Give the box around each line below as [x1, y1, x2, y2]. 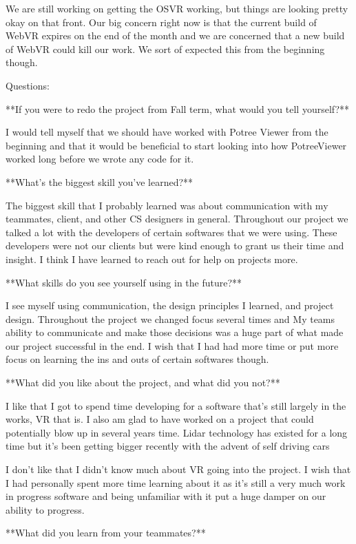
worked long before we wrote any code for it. [6, 151, 194, 166]
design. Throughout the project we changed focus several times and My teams [6, 311, 335, 326]
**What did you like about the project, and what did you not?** [6, 375, 280, 390]
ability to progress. [6, 502, 85, 516]
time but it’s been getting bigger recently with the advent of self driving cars [6, 439, 330, 453]
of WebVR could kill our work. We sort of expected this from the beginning [6, 41, 325, 56]
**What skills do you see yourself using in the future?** [6, 275, 242, 289]
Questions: [6, 78, 50, 92]
